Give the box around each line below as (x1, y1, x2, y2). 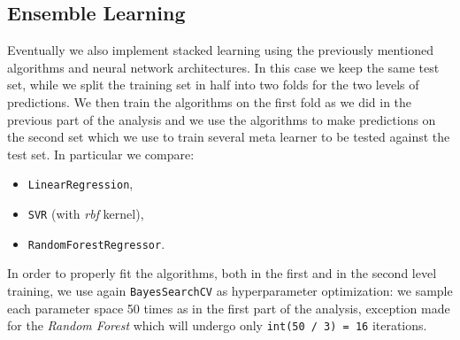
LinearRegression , (27, 174, 134, 193)
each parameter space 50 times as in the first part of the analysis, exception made (7, 298, 450, 317)
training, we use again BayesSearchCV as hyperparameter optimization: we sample (7, 281, 453, 299)
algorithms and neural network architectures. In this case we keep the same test (7, 58, 440, 76)
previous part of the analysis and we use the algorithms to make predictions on (7, 110, 436, 128)
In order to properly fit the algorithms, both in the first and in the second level (7, 264, 437, 282)
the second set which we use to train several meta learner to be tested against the (7, 127, 450, 146)
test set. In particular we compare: (7, 144, 195, 163)
